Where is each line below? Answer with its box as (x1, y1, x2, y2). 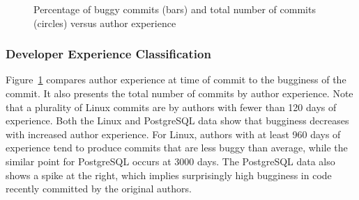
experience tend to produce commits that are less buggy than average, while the (6, 140, 348, 155)
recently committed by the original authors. (6, 181, 192, 196)
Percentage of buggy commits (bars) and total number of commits (33, 2, 316, 16)
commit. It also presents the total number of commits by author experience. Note (6, 86, 353, 100)
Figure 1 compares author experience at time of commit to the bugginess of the (6, 72, 346, 87)
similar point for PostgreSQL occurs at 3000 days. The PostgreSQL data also (6, 153, 335, 168)
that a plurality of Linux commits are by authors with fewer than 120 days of (6, 99, 337, 114)
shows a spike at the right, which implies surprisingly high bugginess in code (6, 167, 332, 182)
